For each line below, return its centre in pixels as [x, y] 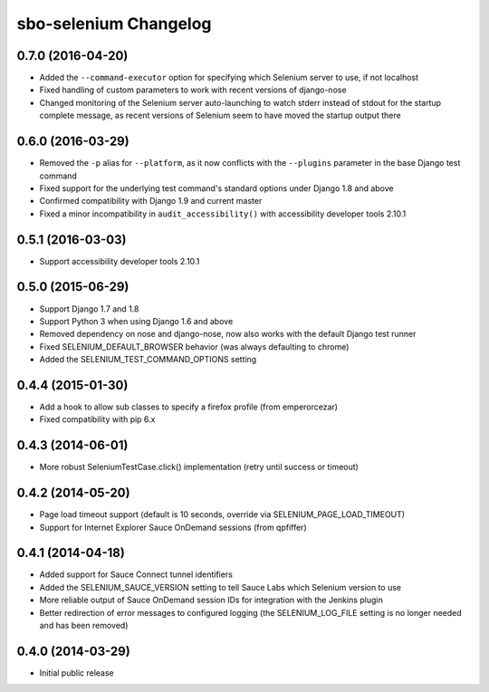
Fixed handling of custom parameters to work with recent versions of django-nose [193, 90]
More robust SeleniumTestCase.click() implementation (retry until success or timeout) [199, 467]
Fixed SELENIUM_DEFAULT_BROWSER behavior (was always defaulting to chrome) [194, 346]
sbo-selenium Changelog [114, 24]
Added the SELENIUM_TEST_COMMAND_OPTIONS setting [148, 360]
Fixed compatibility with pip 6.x [97, 419]
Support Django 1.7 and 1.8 [89, 309]
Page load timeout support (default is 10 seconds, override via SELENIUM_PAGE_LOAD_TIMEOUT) [222, 514]
